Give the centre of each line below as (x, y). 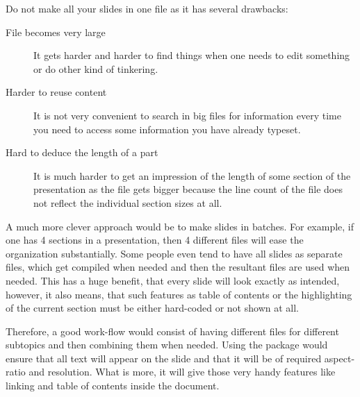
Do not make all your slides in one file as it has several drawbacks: (147, 8)
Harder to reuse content (56, 92)
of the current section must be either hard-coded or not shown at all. (152, 308)
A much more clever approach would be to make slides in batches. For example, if (180, 226)
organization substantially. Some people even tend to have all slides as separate (174, 253)
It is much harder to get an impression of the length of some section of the (192, 175)
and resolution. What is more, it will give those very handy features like (182, 372)
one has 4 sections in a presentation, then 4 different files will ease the (155, 240)
